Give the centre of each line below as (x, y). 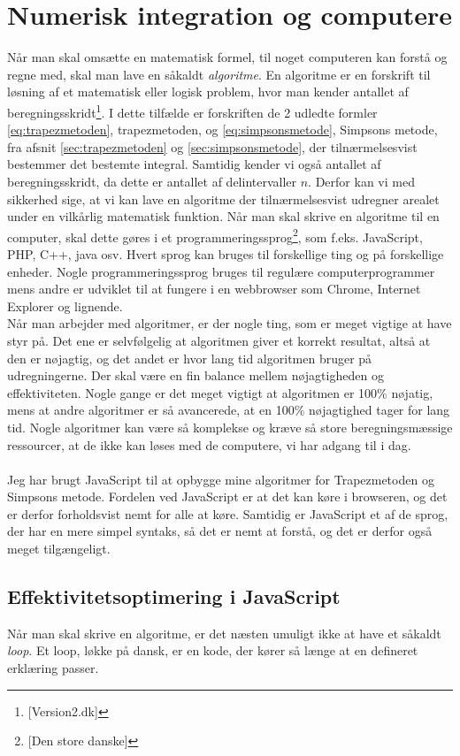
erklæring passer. (53, 668)
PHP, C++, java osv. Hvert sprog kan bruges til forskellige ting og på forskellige (226, 253)
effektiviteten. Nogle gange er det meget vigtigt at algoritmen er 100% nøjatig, (220, 392)
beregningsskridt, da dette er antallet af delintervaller (152, 181)
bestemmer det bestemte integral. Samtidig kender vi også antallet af (194, 164)
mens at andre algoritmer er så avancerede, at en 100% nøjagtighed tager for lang (229, 410)
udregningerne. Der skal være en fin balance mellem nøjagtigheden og (195, 375)
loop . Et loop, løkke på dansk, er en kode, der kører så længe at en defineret (213, 650)
